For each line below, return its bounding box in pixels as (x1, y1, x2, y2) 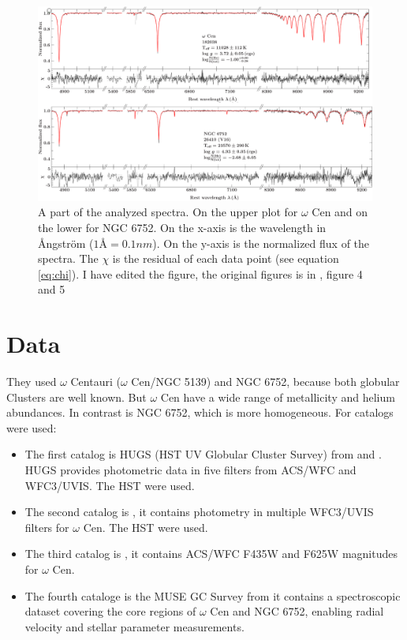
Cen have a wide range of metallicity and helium (160, 388, 395, 405)
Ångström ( (38, 234, 94, 251)
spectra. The (38, 250, 99, 267)
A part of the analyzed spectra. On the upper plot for (38, 204, 298, 220)
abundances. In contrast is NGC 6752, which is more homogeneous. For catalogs (6, 404, 394, 421)
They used (6, 373, 57, 390)
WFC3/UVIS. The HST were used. (24, 477, 195, 493)
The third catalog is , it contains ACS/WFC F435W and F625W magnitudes (24, 545, 398, 562)
